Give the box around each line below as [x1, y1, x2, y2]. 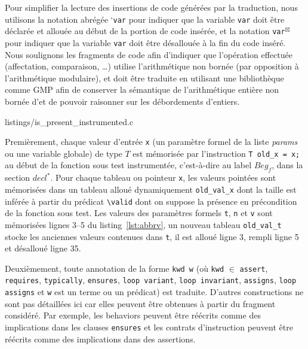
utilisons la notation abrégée [5, 13, 108, 25]
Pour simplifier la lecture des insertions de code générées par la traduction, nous [5, 1, 298, 13]
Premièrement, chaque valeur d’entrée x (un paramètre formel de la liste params [5, 135, 298, 148]
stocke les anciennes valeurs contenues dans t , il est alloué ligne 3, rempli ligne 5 [5, 230, 299, 242]
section [5, 171, 30, 184]
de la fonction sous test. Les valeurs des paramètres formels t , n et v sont [5, 207, 273, 219]
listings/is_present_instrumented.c [5, 115, 134, 128]
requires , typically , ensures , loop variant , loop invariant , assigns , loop [5, 274, 297, 286]
